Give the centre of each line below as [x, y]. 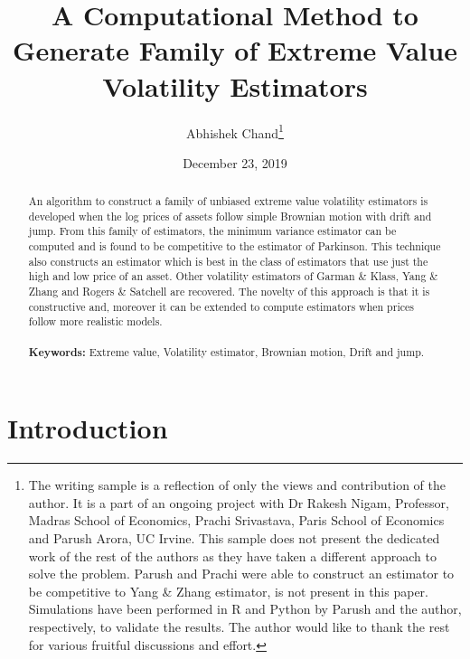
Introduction [88, 428]
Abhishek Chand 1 [235, 131]
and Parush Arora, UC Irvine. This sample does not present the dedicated [234, 538]
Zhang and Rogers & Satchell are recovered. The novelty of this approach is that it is [229, 292]
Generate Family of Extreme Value [235, 50]
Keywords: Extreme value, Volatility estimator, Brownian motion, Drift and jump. [226, 352]
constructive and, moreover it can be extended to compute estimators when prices [221, 306]
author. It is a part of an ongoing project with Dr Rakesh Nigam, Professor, [239, 502]
